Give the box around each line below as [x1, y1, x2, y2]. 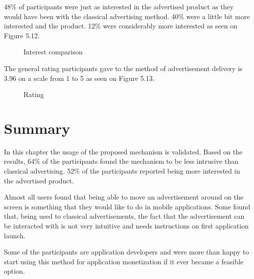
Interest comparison [23, 47, 83, 57]
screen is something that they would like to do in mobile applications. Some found [4, 201, 251, 211]
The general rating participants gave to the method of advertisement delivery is [4, 63, 243, 73]
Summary [4, 118, 70, 138]
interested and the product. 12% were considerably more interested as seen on [4, 21, 237, 31]
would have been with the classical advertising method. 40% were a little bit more [4, 11, 250, 21]
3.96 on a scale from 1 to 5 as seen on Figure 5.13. [4, 73, 155, 83]
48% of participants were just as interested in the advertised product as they [4, 1, 234, 11]
